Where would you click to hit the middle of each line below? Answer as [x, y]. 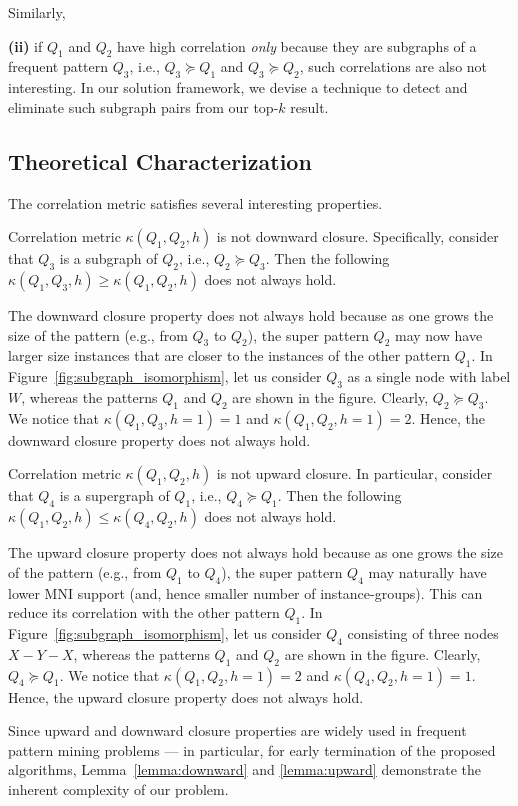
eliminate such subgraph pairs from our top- [143, 106]
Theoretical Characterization [160, 160]
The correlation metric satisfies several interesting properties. [195, 202]
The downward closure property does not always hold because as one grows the [251, 314]
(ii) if [25, 45]
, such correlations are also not [393, 66]
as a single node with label [429, 376]
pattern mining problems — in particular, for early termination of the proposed [252, 749]
